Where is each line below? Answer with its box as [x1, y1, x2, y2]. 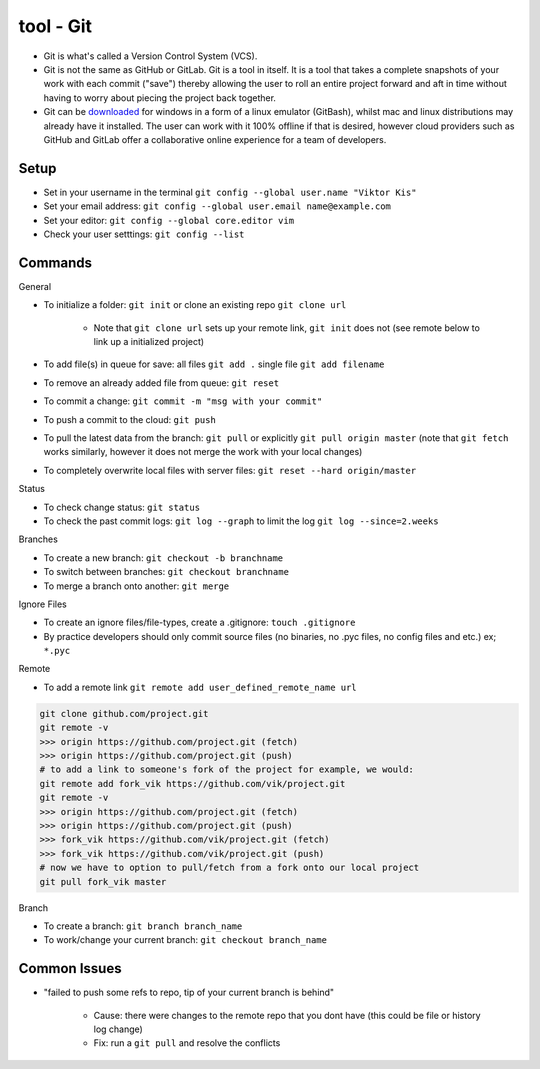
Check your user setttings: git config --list [43, 228, 245, 240]
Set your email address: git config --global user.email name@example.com [43, 200, 392, 212]
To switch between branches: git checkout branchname [43, 566, 290, 578]
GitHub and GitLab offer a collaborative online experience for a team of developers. [43, 133, 387, 145]
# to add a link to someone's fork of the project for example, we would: [39, 764, 415, 775]
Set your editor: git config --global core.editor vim [43, 214, 295, 226]
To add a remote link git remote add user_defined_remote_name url [43, 681, 357, 693]
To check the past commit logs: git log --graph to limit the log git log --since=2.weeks [43, 515, 439, 527]
